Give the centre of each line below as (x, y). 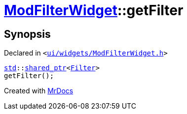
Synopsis (27, 34)
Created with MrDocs (39, 91)
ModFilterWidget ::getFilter (94, 10)
